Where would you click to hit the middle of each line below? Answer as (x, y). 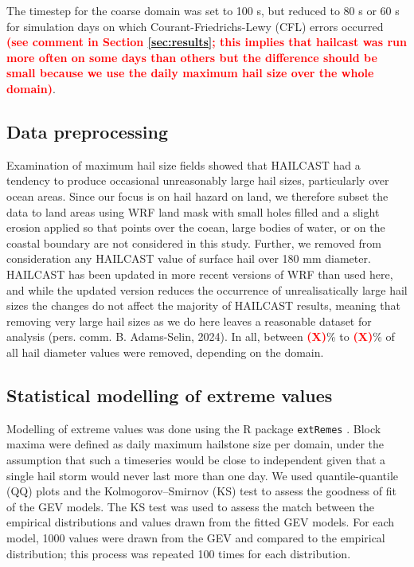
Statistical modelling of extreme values (170, 395)
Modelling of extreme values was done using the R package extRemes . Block (194, 428)
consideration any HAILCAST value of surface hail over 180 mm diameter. (189, 258)
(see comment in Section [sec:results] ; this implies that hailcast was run (207, 42)
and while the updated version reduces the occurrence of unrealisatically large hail (207, 289)
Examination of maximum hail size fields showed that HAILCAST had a (184, 164)
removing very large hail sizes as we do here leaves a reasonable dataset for (189, 321)
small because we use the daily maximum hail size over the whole (190, 73)
